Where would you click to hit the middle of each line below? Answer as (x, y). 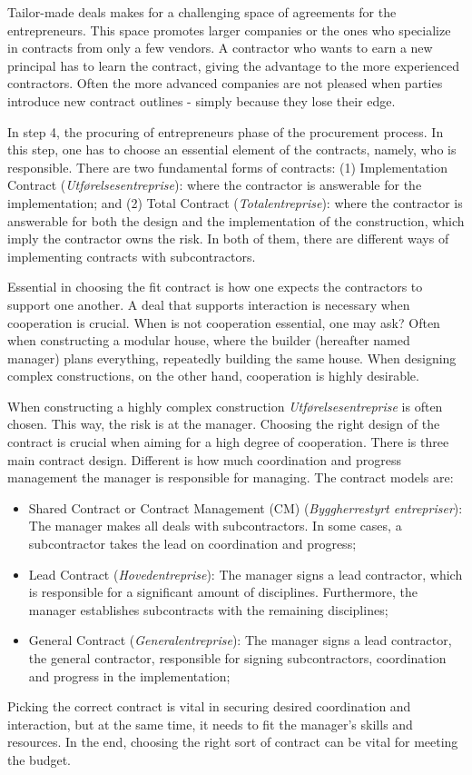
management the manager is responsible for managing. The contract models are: (231, 477)
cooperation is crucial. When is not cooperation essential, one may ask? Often (224, 322)
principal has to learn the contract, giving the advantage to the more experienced (234, 65)
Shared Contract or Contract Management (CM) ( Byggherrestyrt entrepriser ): (246, 507)
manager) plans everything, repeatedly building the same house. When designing (232, 358)
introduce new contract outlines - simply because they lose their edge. (202, 100)
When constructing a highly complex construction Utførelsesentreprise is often (225, 406)
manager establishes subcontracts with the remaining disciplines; (208, 609)
